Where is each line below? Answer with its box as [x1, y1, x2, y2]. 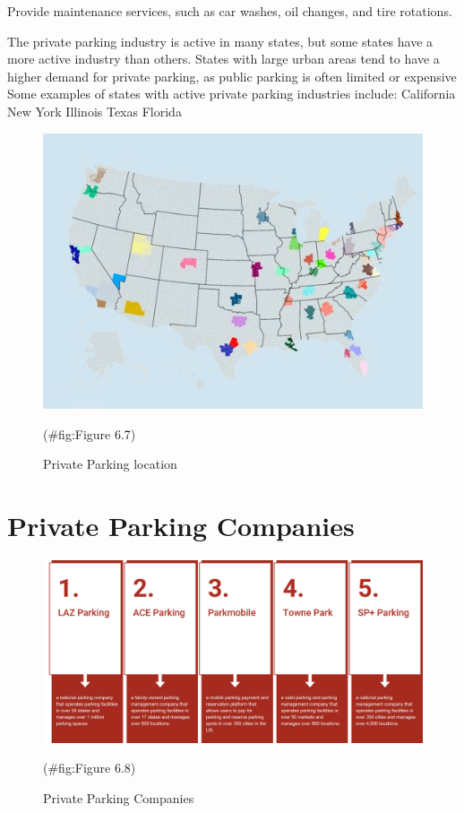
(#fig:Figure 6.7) [43, 424, 136, 443]
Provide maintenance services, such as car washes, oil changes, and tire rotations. [7, 2, 452, 20]
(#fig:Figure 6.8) [43, 758, 136, 777]
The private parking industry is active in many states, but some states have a [7, 31, 434, 50]
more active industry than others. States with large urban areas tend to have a [7, 49, 440, 68]
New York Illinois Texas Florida [7, 101, 182, 120]
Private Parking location [43, 454, 177, 473]
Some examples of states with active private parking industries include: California [7, 84, 456, 103]
